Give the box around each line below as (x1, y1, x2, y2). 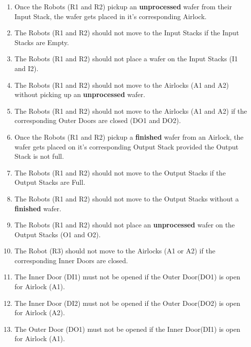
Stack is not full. (14, 151, 64, 161)
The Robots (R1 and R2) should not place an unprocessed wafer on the (14, 220, 235, 230)
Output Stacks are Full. (14, 177, 86, 187)
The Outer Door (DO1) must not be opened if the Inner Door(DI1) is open (14, 323, 240, 334)
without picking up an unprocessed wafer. (14, 89, 145, 99)
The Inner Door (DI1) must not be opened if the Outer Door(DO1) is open (14, 272, 240, 282)
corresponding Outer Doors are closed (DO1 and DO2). (14, 115, 181, 125)
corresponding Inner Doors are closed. (14, 255, 128, 265)
